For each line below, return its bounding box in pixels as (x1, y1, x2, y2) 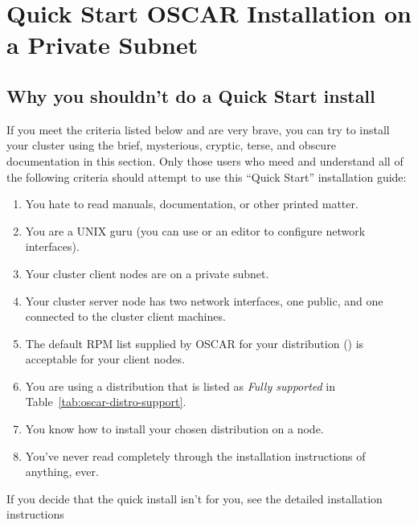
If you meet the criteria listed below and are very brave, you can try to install (6, 121, 390, 137)
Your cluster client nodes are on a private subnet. (25, 265, 269, 281)
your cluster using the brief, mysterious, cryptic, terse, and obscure (6, 137, 336, 154)
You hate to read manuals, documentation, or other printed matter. (25, 195, 359, 212)
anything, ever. (25, 463, 99, 480)
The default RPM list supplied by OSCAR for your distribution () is (25, 334, 364, 351)
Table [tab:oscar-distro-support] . (25, 393, 186, 410)
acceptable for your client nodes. (25, 351, 185, 367)
